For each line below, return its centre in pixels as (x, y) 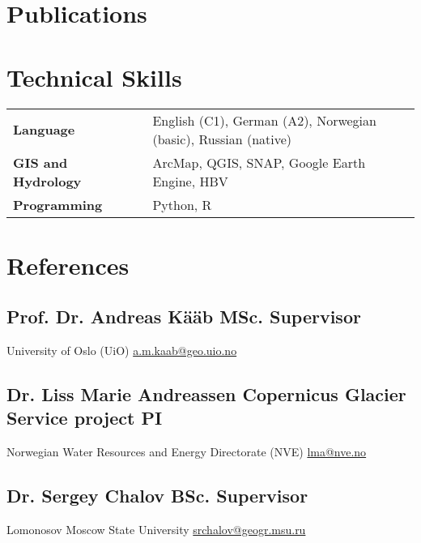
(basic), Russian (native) (222, 139)
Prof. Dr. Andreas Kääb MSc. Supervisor (184, 316)
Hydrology (47, 181)
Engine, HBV (190, 181)
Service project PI (85, 418)
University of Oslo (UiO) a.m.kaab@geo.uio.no (122, 351)
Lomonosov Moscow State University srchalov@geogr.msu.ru (156, 530)
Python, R (182, 204)
